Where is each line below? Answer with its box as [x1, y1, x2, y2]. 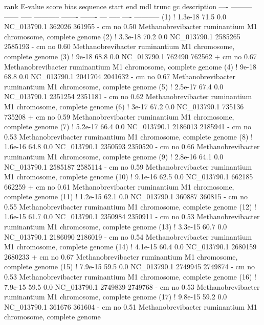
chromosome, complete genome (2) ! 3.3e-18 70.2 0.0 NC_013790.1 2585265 [4, 31, 240, 41]
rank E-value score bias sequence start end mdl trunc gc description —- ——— [4, 1, 252, 11]
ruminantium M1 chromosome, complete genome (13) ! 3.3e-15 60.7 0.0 [4, 221, 227, 232]
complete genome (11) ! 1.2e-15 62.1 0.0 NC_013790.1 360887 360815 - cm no [4, 191, 248, 202]
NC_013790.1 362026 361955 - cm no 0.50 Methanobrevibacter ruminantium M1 [4, 21, 257, 32]
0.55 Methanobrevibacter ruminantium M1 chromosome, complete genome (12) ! [4, 201, 256, 212]
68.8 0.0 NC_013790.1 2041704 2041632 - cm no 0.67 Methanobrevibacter [4, 71, 235, 82]
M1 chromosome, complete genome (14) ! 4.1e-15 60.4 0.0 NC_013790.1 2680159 [4, 241, 257, 252]
